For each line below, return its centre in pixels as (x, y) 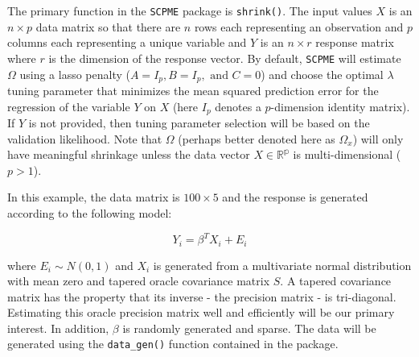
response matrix (355, 42)
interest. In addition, (58, 328)
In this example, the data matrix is (94, 197)
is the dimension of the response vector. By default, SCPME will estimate (225, 58)
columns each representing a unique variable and (127, 42)
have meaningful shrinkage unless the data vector (129, 154)
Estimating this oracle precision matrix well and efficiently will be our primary (201, 312)
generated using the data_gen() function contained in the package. (173, 344)
